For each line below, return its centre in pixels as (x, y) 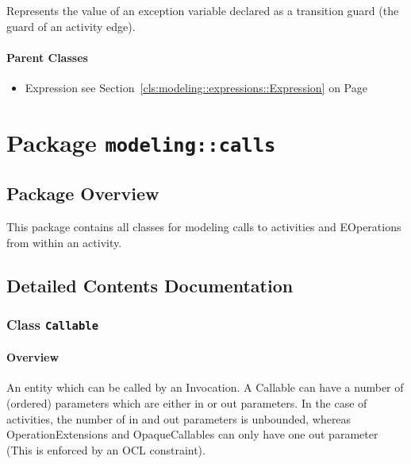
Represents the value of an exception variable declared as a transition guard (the (203, 10)
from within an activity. (64, 242)
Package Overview (83, 193)
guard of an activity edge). (71, 26)
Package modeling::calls (141, 142)
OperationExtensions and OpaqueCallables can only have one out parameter (192, 434)
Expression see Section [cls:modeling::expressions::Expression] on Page (196, 87)
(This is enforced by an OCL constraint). (106, 449)
